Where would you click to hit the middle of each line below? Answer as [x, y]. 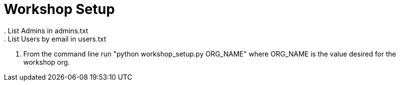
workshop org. [47, 62]
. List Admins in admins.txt [46, 30]
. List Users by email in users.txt [55, 39]
